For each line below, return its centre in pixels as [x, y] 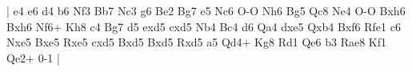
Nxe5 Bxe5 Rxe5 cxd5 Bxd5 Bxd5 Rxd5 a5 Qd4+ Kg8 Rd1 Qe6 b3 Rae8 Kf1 [196, 42]
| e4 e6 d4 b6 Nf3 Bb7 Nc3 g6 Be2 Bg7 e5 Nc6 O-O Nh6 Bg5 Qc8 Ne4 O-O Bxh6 [206, 10]
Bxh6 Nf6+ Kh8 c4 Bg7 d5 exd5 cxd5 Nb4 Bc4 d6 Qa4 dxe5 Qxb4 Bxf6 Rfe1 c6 [204, 26]
